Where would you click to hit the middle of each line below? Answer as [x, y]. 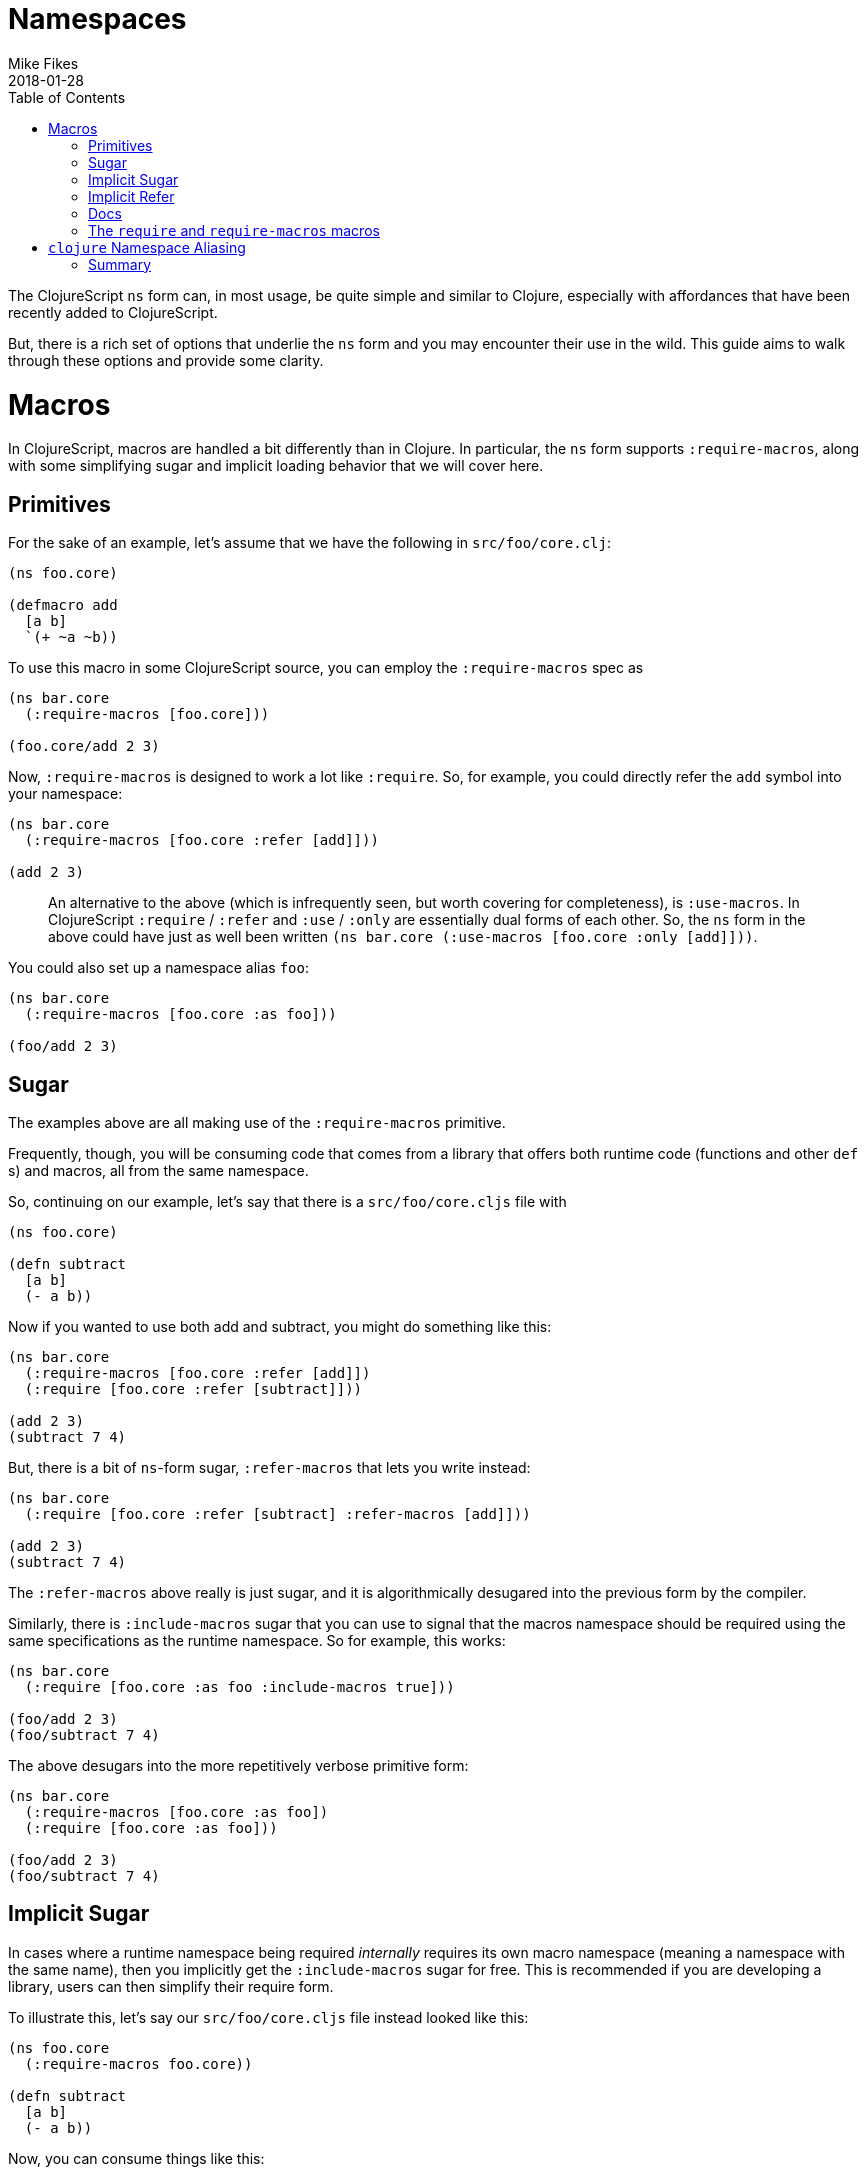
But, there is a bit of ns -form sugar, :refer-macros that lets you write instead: [269, 1467]
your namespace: [65, 794]
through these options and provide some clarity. [166, 360]
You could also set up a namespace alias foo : [159, 968]
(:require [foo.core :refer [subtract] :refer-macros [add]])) [277, 1513]
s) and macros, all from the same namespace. [158, 1170]
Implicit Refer [131, 196]
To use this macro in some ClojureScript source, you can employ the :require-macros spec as [326, 668]
